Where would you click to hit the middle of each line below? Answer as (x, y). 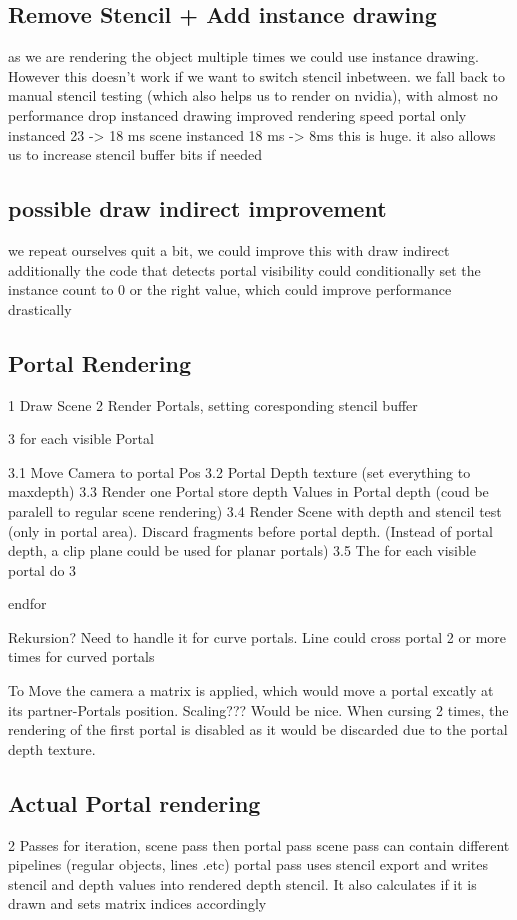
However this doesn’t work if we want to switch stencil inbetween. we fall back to (256, 75)
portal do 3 (42, 569)
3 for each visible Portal (81, 438)
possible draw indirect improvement (197, 208)
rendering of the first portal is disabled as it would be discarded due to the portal (258, 729)
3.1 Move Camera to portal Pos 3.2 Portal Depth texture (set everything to (239, 471)
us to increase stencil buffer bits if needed (135, 154)
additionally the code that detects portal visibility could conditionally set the (244, 269)
